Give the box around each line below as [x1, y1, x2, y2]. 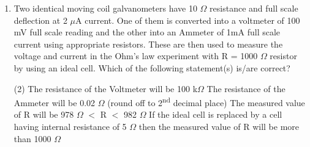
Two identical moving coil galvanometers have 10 [13, 2, 197, 14]
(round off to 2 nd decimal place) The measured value [107, 95, 305, 109]
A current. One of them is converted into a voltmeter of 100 [75, 13, 300, 26]
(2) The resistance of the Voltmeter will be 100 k [13, 82, 198, 95]
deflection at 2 [13, 13, 67, 26]
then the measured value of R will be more [138, 120, 300, 132]
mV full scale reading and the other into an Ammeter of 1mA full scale [13, 26, 281, 38]
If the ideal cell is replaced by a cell [149, 108, 282, 121]
